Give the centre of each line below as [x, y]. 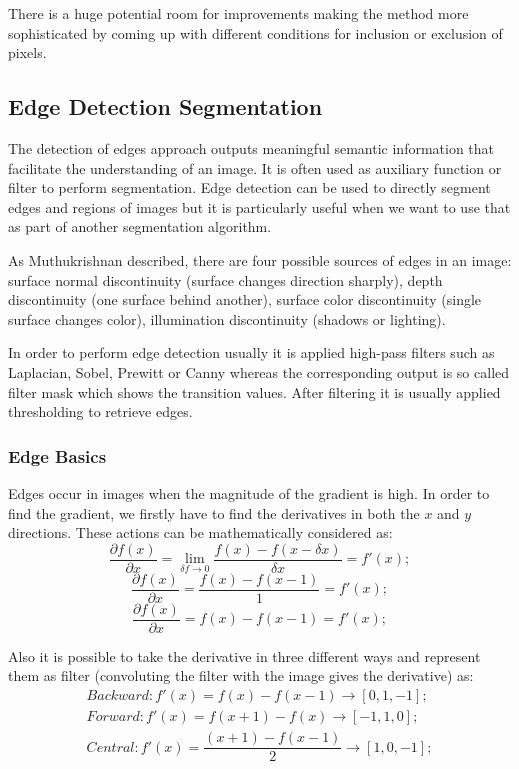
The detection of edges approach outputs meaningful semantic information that [251, 147]
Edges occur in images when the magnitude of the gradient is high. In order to [249, 492]
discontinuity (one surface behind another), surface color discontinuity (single [245, 299]
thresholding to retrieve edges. [100, 411]
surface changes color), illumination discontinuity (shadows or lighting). [227, 318]
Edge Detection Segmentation [165, 106]
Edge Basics [57, 455]
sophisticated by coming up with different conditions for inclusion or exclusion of [255, 32]
